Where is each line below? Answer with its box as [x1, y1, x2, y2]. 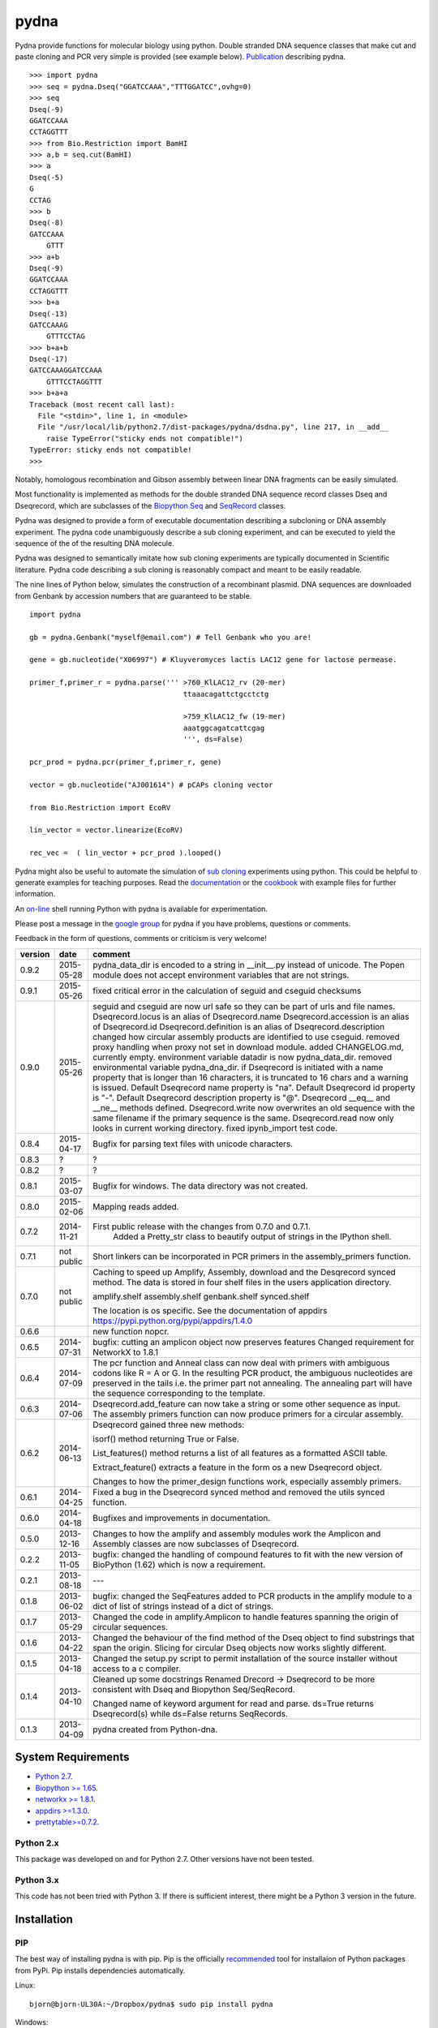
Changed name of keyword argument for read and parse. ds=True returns [92, 1698, 375, 1709]
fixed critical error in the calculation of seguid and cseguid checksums [92, 985, 362, 996]
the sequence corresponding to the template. [92, 1387, 265, 1399]
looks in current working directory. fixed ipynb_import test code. [92, 1122, 338, 1133]
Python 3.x [15, 1874, 60, 1885]
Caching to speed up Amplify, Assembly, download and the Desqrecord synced [92, 1266, 397, 1278]
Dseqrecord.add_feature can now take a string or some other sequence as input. [92, 1398, 401, 1409]
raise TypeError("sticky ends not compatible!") [45, 434, 243, 443]
